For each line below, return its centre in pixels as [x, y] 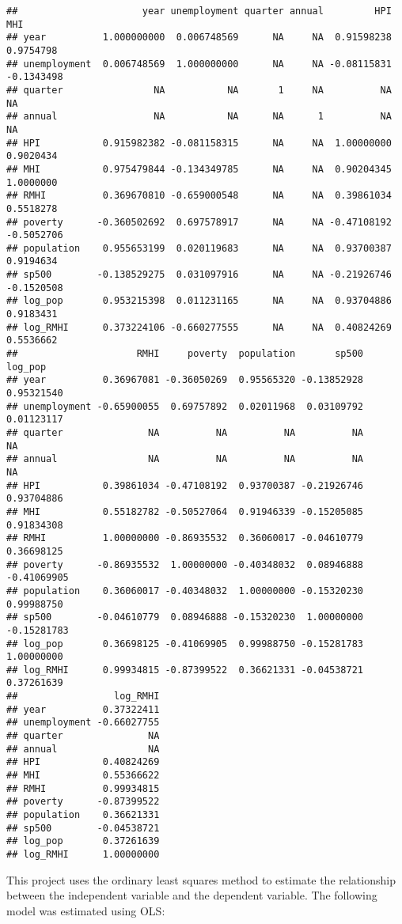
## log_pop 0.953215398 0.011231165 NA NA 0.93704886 [199, 301]
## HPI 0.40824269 [83, 762]
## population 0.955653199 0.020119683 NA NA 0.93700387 [199, 248]
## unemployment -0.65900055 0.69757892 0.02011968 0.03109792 [185, 406]
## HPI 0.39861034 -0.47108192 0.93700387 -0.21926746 [185, 485]
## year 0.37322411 [83, 709]
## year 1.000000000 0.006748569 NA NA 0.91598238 [199, 38]
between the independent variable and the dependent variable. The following [192, 895]
